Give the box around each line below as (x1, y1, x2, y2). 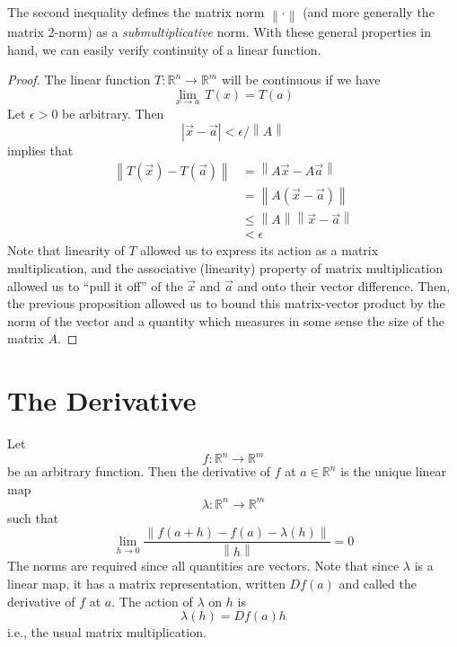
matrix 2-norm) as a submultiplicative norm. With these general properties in (7, 22, 432, 40)
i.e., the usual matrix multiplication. (7, 623, 207, 642)
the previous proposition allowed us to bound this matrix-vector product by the (7, 294, 445, 313)
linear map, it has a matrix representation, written (7, 573, 286, 592)
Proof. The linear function (7, 70, 151, 89)
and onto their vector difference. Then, (237, 276, 451, 295)
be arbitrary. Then (62, 104, 164, 122)
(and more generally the (303, 3, 435, 21)
